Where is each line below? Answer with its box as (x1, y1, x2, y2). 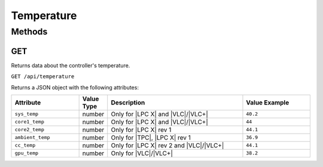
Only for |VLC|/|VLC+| (111, 149, 173, 157)
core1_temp (14, 119, 45, 125)
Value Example (246, 98, 290, 107)
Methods (11, 26, 48, 37)
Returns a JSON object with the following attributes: (11, 83, 139, 91)
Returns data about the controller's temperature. (11, 61, 130, 69)
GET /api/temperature (11, 73, 75, 80)
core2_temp (14, 126, 45, 133)
